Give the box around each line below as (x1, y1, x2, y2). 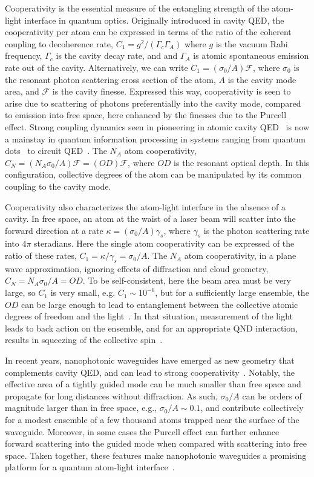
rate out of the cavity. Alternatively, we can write (5, 61, 188, 73)
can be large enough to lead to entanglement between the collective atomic (21, 298, 298, 310)
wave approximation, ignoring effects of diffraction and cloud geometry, (5, 262, 269, 275)
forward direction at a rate (5, 224, 103, 236)
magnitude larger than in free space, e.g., (5, 401, 157, 414)
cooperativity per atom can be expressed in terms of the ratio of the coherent (5, 25, 292, 38)
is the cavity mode (227, 73, 296, 85)
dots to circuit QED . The (5, 144, 107, 157)
